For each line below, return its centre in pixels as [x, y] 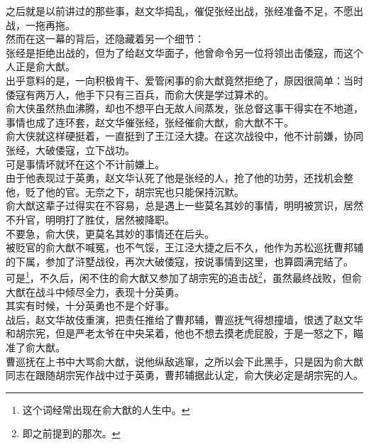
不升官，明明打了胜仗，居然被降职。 [90, 219]
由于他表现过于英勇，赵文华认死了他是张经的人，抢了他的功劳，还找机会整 [180, 178]
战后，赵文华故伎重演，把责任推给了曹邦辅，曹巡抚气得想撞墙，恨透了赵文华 [184, 319]
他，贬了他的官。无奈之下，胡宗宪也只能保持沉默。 [125, 191]
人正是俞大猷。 [40, 66]
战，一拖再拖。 [40, 24]
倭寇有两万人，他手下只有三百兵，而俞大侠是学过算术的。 [140, 94]
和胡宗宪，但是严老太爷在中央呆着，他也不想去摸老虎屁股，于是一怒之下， [180, 333]
